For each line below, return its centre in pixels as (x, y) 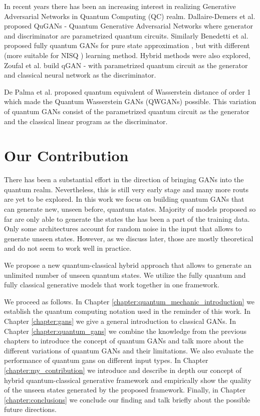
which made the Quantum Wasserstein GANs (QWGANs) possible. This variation (130, 101)
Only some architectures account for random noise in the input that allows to (123, 229)
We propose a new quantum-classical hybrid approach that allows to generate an (128, 265)
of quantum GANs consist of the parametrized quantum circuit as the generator (127, 111)
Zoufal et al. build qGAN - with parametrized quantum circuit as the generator (126, 65)
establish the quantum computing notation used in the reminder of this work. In (127, 311)
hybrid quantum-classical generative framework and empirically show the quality (128, 380)
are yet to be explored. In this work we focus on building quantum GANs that (124, 199)
